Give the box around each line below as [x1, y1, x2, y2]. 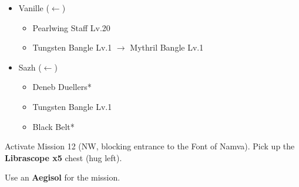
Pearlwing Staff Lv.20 [32, 21, 110, 34]
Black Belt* [32, 120, 75, 132]
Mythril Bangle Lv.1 [130, 41, 204, 54]
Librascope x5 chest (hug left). [5, 151, 122, 163]
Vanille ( [18, 2, 49, 14]
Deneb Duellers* [32, 81, 92, 93]
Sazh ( [18, 61, 42, 73]
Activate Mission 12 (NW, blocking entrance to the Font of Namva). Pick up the [5, 140, 295, 152]
